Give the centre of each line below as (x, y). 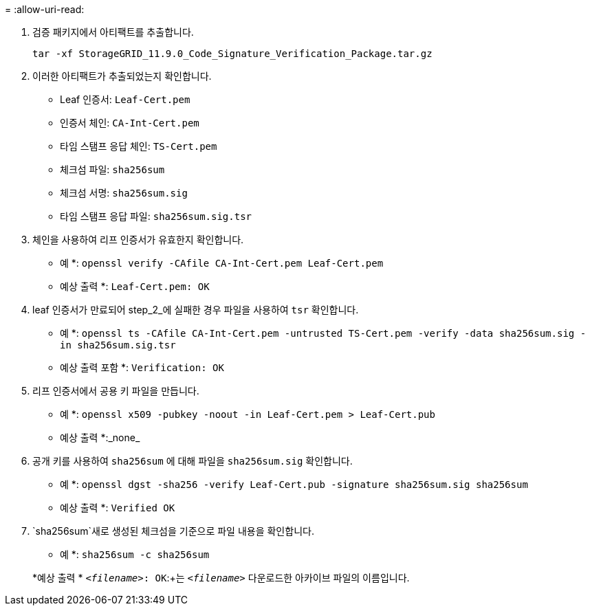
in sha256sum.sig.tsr (118, 345)
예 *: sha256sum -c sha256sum (135, 554)
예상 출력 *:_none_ (100, 437)
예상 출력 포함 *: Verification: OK (142, 367)
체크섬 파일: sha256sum (112, 169)
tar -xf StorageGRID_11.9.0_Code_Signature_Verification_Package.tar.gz (232, 54)
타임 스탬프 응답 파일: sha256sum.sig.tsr (156, 216)
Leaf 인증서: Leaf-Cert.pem (125, 99)
